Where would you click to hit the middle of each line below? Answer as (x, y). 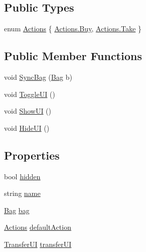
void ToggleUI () (30, 94)
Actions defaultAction (38, 227)
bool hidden (22, 176)
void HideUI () (27, 128)
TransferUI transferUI (38, 244)
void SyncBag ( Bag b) (38, 77)
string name (22, 193)
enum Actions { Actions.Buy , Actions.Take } (73, 29)
